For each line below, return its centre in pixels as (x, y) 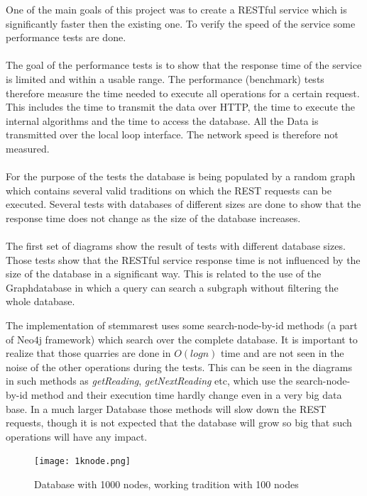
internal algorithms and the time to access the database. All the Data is (162, 120)
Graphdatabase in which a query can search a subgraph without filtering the (172, 287)
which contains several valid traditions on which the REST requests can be (169, 190)
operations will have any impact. (77, 436)
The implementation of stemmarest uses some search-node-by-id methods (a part (182, 325)
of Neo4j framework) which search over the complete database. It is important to (182, 339)
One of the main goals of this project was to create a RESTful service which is (176, 9)
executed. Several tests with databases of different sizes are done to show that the (183, 204)
